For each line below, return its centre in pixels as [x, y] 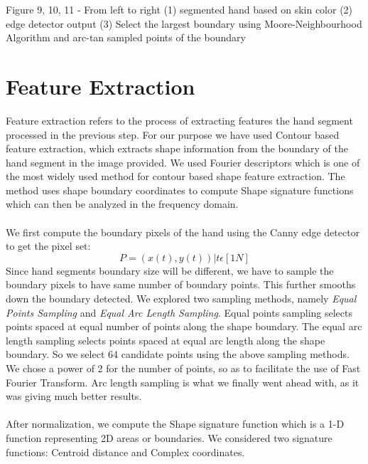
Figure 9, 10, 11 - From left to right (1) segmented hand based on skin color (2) [179, 9]
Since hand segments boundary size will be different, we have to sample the [170, 270]
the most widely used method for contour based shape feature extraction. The [175, 176]
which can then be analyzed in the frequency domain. [122, 204]
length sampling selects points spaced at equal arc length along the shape [166, 340]
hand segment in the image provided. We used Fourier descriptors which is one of [183, 162]
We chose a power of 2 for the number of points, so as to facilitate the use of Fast [183, 368]
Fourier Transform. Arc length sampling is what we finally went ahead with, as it [183, 382]
